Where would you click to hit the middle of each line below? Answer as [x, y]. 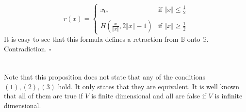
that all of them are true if [43, 96]
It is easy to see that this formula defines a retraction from [91, 39]
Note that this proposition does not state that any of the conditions [105, 77]
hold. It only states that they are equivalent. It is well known [149, 86]
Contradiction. [25, 48]
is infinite [229, 96]
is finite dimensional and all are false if [149, 96]
